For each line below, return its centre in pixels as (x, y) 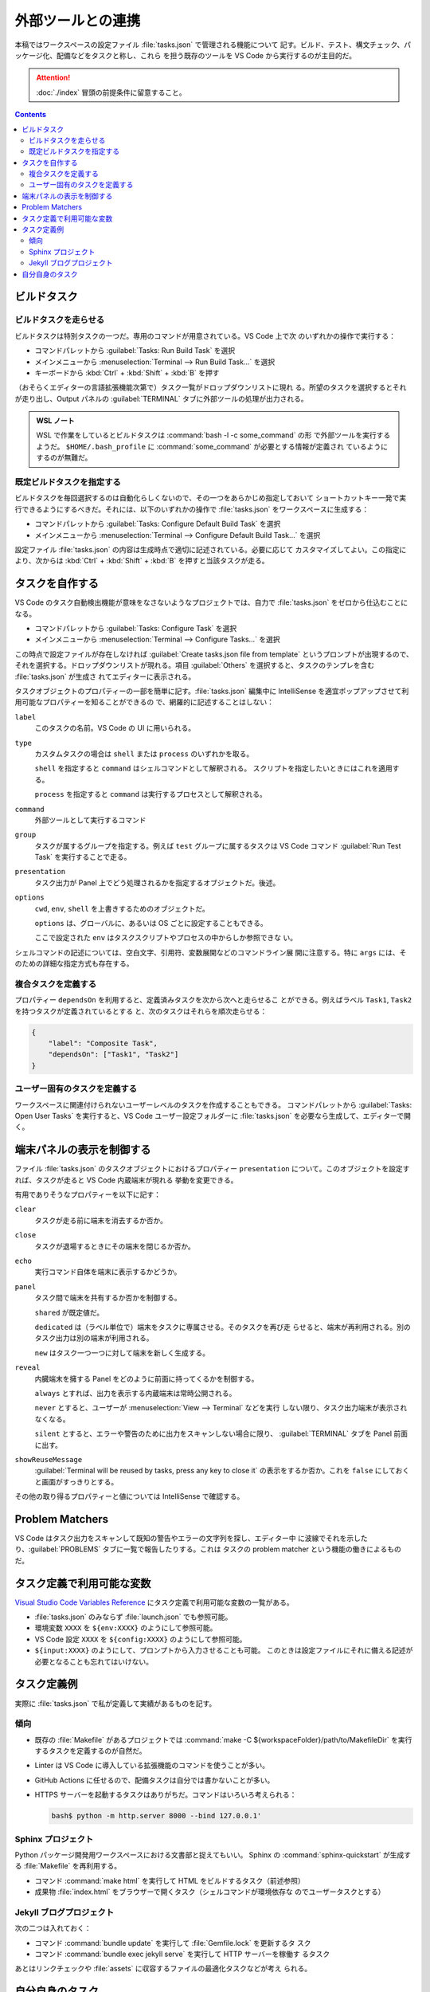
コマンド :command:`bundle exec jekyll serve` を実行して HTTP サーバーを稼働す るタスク (182, 1954)
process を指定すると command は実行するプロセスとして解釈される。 (150, 794)
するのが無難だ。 (64, 457)
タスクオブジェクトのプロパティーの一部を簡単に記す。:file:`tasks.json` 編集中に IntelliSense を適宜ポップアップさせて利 (212, 691)
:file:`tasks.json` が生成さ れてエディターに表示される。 (105, 676)
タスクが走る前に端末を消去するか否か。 (101, 1220)
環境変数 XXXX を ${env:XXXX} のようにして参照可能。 (126, 1628)
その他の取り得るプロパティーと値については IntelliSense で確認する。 (129, 1496)
